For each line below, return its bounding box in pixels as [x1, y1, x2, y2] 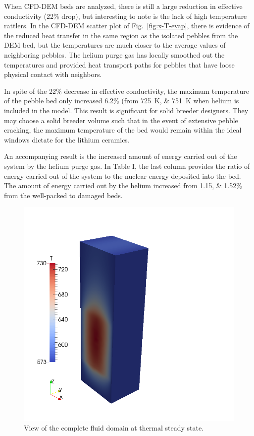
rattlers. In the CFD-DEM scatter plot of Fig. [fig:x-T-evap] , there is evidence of [4, 20, 250, 31]
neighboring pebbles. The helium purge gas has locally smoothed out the [4, 49, 225, 60]
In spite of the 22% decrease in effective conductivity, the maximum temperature [4, 85, 249, 96]
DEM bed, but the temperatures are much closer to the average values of [4, 40, 226, 50]
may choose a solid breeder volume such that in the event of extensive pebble [4, 115, 238, 125]
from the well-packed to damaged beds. [4, 190, 123, 200]
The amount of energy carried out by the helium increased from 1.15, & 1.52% [4, 180, 242, 191]
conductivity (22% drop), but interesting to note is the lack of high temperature [4, 10, 247, 21]
